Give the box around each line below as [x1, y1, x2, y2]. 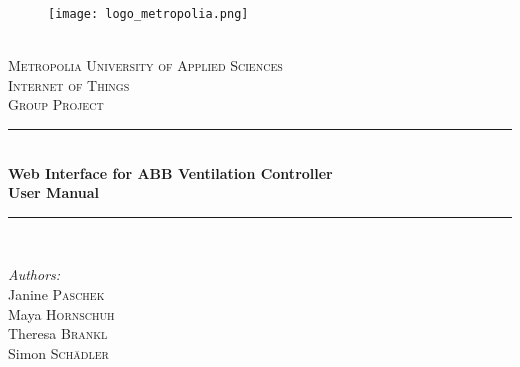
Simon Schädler [8, 342, 109, 363]
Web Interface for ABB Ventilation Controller [8, 162, 333, 183]
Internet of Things [8, 74, 130, 95]
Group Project [8, 94, 104, 115]
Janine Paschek [8, 284, 105, 304]
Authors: [8, 264, 61, 285]
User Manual [8, 182, 99, 203]
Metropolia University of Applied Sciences [8, 55, 283, 76]
